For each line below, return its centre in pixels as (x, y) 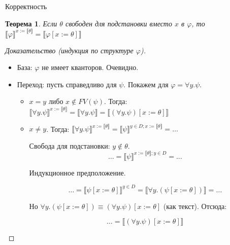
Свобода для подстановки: (70, 145)
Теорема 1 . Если (31, 23)
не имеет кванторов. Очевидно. (90, 67)
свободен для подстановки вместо (119, 23)
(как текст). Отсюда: (195, 206)
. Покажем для (146, 84)
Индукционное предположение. (77, 172)
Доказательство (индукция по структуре (69, 50)
